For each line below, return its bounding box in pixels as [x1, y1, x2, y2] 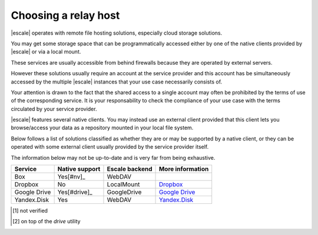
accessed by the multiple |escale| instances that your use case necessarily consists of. [11, 78, 223, 85]
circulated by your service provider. [11, 105, 97, 112]
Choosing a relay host [11, 9, 120, 22]
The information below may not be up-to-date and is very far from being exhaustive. [11, 154, 216, 161]
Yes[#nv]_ [57, 173, 85, 181]
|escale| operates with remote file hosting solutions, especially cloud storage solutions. [11, 29, 223, 36]
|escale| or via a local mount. [11, 48, 81, 55]
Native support [57, 165, 101, 173]
